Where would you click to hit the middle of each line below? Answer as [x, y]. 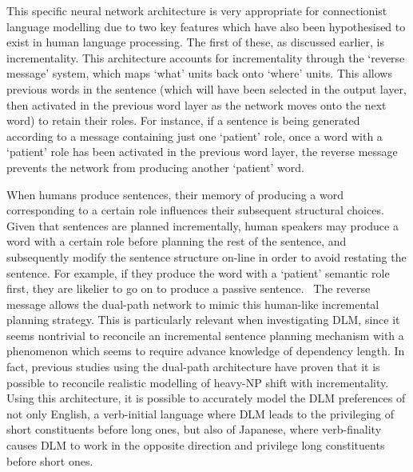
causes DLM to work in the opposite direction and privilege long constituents [196, 445]
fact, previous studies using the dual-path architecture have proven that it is [193, 367]
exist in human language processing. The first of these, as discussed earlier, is [196, 42]
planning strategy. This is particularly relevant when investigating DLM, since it [203, 320]
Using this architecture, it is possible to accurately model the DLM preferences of [206, 398]
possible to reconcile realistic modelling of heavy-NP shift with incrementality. [198, 382]
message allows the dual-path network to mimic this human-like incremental [193, 304]
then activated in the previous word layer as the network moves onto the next [197, 104]
